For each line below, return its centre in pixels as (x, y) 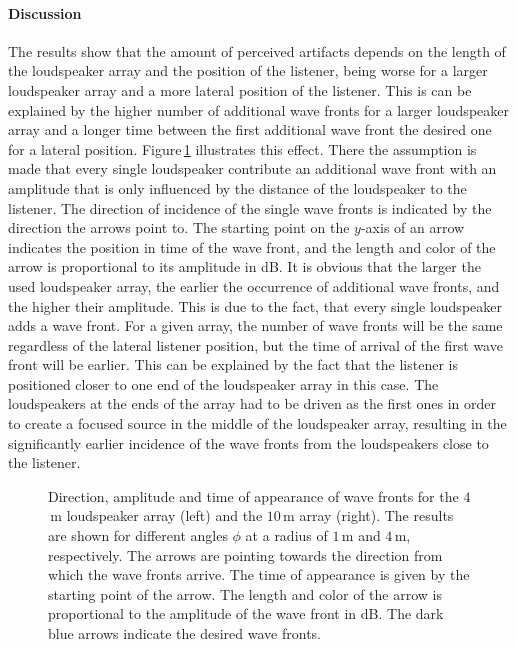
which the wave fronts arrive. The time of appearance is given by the (259, 574)
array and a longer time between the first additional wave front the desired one (250, 129)
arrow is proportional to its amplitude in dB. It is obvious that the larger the (244, 266)
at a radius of (286, 535)
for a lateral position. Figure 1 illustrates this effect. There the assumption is (242, 148)
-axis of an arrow (412, 227)
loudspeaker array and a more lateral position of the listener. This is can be (240, 89)
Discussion (45, 12)
